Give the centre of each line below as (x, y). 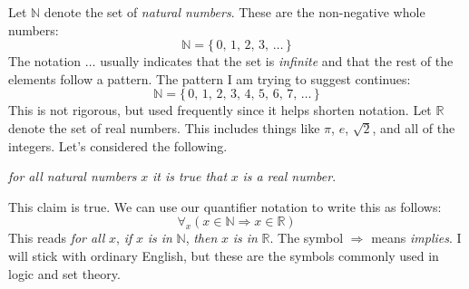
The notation (45, 61)
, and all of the (414, 127)
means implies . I (416, 238)
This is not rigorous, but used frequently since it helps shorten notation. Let (220, 110)
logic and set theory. (64, 273)
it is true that (190, 176)
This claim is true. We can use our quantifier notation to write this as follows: (225, 206)
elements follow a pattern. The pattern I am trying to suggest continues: (210, 78)
